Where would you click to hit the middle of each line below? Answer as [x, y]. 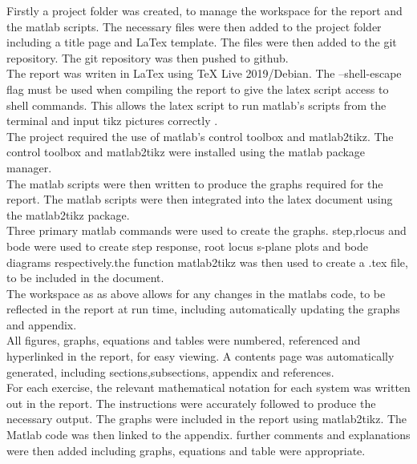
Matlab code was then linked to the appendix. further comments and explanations [208, 435]
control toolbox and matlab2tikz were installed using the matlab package [186, 152]
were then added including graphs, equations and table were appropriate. [186, 450]
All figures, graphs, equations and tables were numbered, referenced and [184, 340]
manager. [29, 167]
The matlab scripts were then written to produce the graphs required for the [195, 183]
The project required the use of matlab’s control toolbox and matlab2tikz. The [200, 136]
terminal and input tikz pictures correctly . [112, 121]
